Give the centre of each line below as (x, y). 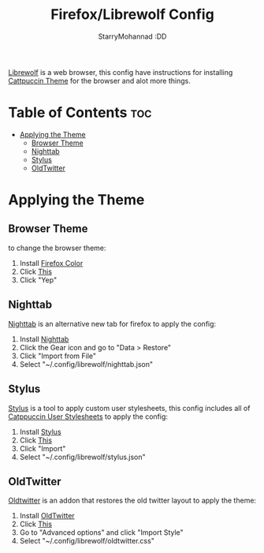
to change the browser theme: (57, 248)
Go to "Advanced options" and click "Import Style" (101, 532)
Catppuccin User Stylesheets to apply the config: (88, 417)
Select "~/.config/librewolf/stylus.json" (82, 457)
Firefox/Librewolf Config (132, 15)
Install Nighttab (44, 339)
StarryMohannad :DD (132, 36)
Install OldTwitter (47, 516)
